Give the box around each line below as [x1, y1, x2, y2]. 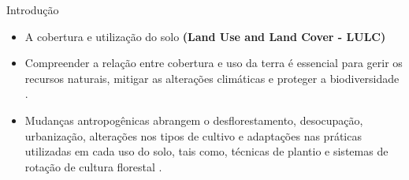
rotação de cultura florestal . [24, 158, 162, 174]
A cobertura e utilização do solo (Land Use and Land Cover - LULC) [24, 28, 386, 44]
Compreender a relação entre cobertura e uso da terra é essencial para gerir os [24, 54, 403, 71]
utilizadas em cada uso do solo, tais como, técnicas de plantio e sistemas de [24, 143, 389, 159]
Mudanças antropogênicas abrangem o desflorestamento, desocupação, [24, 111, 363, 128]
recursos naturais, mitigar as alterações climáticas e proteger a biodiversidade [24, 69, 400, 86]
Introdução [6, 2, 59, 17]
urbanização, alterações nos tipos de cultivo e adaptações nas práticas [24, 127, 362, 144]
